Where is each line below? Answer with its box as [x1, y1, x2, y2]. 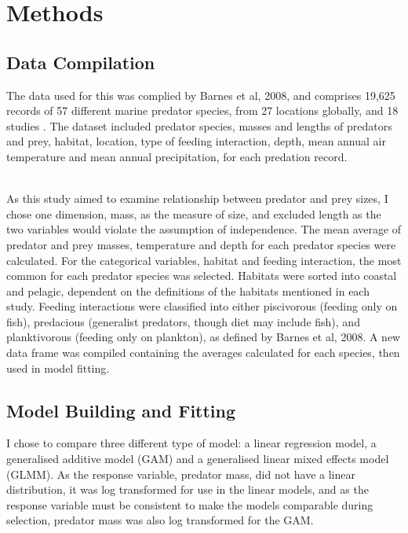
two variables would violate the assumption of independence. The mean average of [6, 221, 402, 237]
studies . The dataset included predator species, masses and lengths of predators [6, 117, 392, 134]
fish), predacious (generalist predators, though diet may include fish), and [6, 313, 360, 329]
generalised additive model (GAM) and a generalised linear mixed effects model [6, 450, 389, 467]
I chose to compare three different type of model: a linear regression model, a [6, 435, 377, 451]
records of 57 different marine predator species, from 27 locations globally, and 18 [6, 102, 399, 119]
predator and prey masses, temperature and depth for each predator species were [6, 236, 396, 252]
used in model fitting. [6, 359, 110, 376]
